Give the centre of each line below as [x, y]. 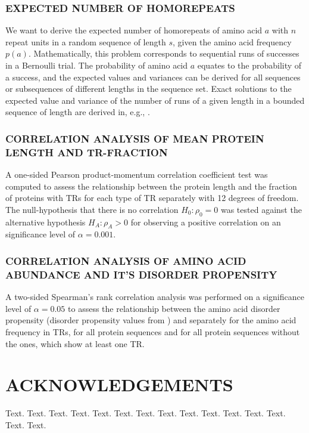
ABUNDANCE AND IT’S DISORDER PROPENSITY [141, 274]
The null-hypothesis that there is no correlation [92, 209]
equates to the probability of [249, 65]
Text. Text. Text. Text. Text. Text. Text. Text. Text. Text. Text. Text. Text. [146, 413]
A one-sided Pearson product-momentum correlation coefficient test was [137, 174]
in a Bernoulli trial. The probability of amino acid [97, 65]
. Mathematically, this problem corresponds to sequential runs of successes [164, 53]
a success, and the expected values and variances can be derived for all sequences [153, 77]
